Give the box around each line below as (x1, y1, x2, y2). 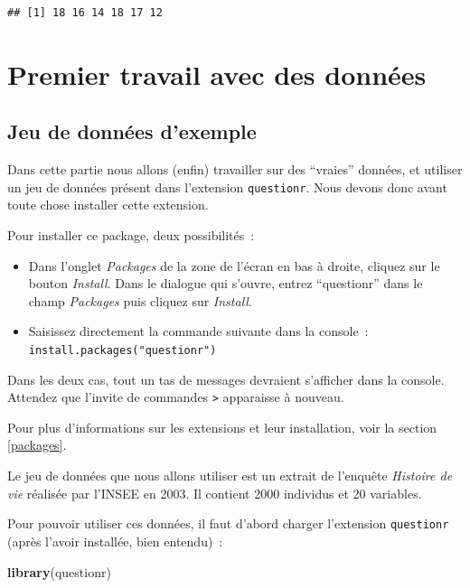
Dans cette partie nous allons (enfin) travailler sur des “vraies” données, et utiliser (7, 160, 463, 179)
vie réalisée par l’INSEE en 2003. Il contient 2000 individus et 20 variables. (7, 483, 422, 502)
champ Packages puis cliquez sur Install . (28, 291, 252, 310)
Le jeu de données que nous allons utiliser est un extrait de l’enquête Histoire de (7, 466, 453, 485)
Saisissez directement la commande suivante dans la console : (28, 322, 369, 341)
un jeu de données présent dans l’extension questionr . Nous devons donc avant (7, 177, 447, 196)
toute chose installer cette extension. (7, 195, 209, 214)
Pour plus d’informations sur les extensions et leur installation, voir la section (7, 417, 437, 436)
